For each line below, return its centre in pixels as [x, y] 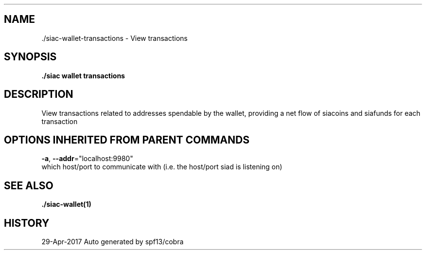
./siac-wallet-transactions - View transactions [115, 38]
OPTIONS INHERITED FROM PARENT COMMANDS [127, 140]
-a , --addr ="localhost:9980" [87, 159]
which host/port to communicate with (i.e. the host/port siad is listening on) [162, 167]
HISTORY [27, 223]
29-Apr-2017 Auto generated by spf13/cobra [113, 242]
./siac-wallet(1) [66, 204]
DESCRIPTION [39, 94]
